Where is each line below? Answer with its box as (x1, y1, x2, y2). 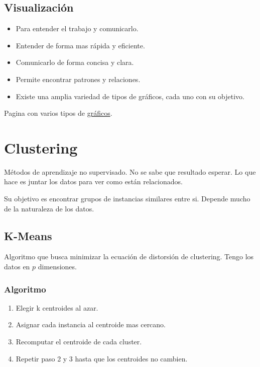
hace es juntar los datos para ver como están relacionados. (4, 176, 183, 187)
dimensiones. (38, 261, 77, 272)
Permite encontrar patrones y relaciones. (16, 74, 141, 84)
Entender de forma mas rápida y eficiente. (16, 40, 145, 50)
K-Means (4, 228, 52, 243)
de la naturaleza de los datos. (4, 203, 94, 213)
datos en (4, 261, 30, 272)
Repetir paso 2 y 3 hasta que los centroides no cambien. (16, 353, 188, 363)
